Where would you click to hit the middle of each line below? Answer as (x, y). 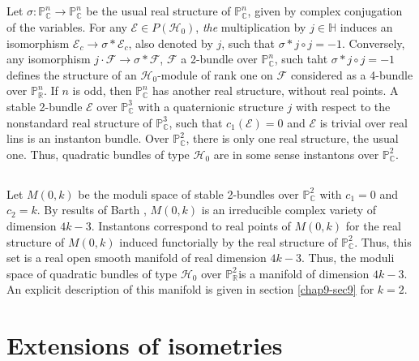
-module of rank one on (215, 74)
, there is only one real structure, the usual (292, 138)
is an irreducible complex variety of (289, 210)
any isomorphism (49, 59)
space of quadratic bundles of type (92, 273)
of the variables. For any (67, 26)
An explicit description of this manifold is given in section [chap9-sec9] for (190, 289)
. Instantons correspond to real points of (191, 225)
